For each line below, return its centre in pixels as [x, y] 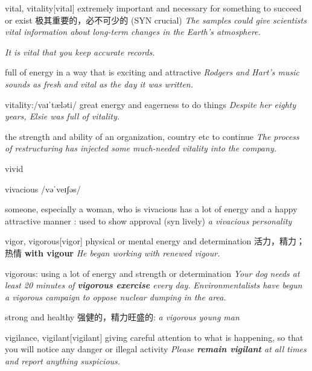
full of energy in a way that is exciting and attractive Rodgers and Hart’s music [152, 72]
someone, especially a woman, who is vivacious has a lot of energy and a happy [151, 209]
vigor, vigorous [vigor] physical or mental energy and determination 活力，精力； [155, 241]
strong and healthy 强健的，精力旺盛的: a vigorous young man [122, 317]
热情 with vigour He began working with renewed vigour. [113, 252]
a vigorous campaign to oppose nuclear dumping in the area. [116, 296]
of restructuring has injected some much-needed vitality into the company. [141, 148]
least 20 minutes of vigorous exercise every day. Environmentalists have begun [154, 285]
